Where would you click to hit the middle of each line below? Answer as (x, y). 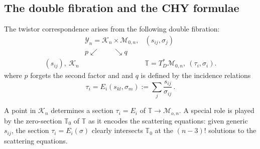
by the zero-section (33, 120)
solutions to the (232, 130)
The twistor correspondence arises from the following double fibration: (112, 29)
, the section (30, 130)
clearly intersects (117, 130)
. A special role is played (217, 110)
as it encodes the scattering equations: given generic (168, 120)
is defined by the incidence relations (196, 75)
